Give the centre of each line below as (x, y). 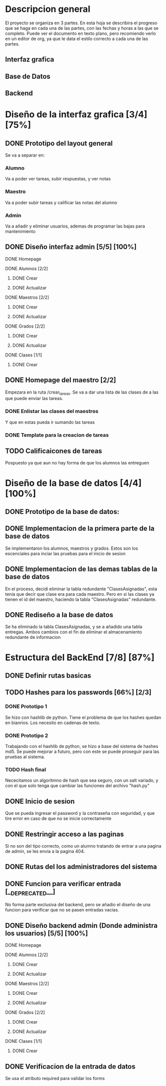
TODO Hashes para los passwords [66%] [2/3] (78, 692)
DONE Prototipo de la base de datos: (62, 512)
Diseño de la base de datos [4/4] (74, 483)
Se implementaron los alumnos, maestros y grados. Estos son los (72, 548)
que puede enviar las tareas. (34, 399)
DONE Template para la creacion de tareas (57, 435)
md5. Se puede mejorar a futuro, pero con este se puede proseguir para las (82, 751)
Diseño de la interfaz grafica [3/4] (76, 114)
